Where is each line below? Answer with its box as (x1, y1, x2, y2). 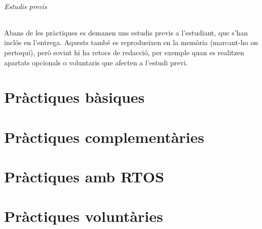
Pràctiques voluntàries (4, 206, 163, 226)
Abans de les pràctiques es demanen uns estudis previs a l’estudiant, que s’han (4, 27, 248, 37)
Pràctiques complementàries (4, 126, 204, 147)
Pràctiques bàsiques (4, 87, 145, 107)
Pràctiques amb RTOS (4, 166, 164, 187)
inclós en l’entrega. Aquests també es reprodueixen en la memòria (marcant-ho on (4, 37, 258, 48)
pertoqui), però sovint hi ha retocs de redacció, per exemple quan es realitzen (4, 47, 244, 57)
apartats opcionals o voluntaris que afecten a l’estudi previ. (4, 57, 188, 67)
